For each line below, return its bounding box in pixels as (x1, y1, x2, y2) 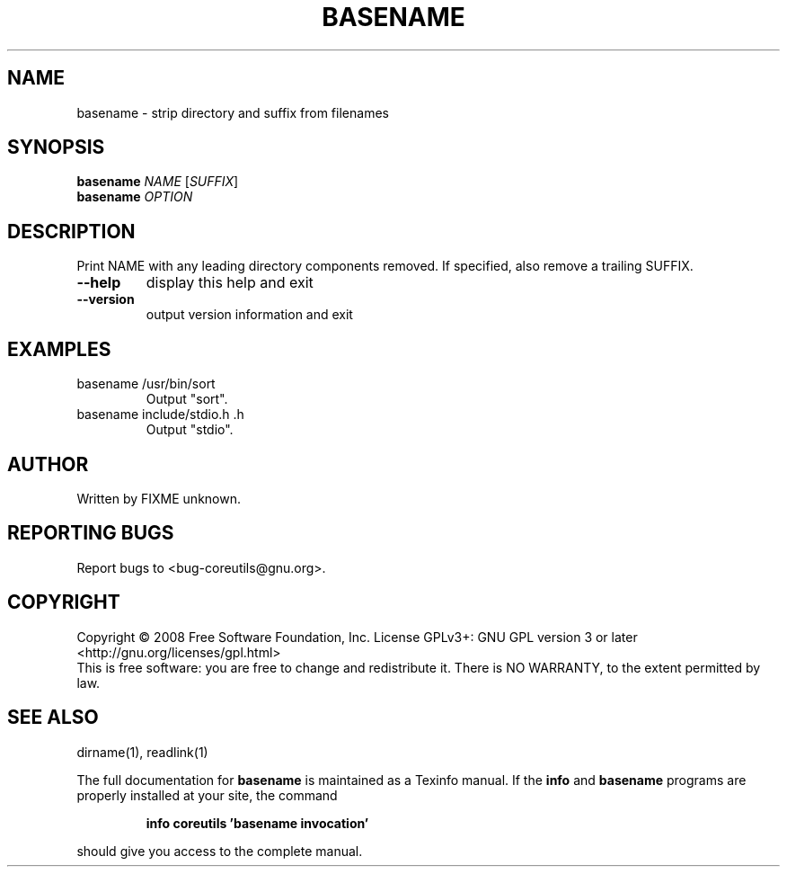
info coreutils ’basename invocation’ (146, 815, 369, 831)
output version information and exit (146, 307, 353, 323)
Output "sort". (146, 391, 228, 407)
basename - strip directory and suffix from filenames (76, 104, 389, 120)
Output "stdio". (146, 422, 234, 438)
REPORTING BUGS (7, 522, 174, 545)
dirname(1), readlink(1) (76, 744, 208, 760)
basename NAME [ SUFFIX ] (76, 174, 239, 190)
